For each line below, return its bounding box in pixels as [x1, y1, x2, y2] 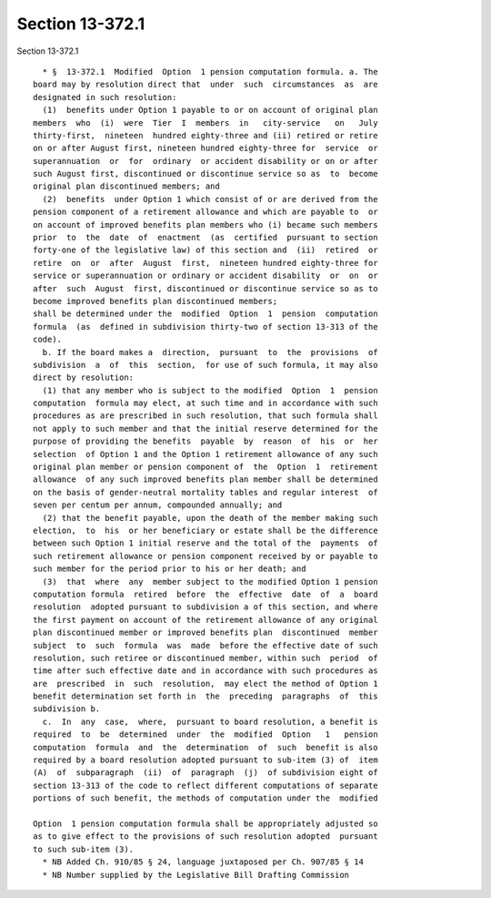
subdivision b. [33, 704, 101, 714]
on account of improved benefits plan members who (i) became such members [33, 219, 378, 230]
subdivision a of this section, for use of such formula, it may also [33, 360, 378, 370]
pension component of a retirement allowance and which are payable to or [33, 207, 378, 218]
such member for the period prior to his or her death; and [33, 564, 306, 574]
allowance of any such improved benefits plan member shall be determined [33, 475, 378, 485]
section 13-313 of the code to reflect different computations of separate [33, 780, 378, 791]
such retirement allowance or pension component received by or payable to [33, 551, 378, 561]
